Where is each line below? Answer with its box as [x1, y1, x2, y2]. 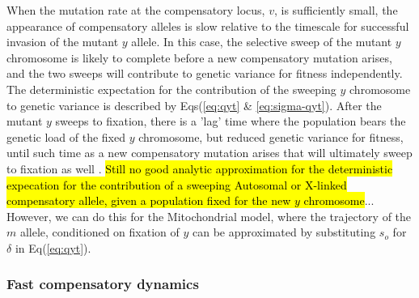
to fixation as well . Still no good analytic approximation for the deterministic [6, 160, 393, 177]
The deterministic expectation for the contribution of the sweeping [6, 80, 336, 97]
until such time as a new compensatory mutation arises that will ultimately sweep [6, 144, 413, 161]
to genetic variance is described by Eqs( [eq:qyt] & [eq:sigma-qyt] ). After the [6, 96, 382, 113]
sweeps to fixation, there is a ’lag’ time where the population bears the [55, 113, 406, 130]
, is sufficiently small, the [273, 2, 398, 18]
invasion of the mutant [6, 33, 119, 50]
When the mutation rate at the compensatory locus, [6, 2, 265, 18]
